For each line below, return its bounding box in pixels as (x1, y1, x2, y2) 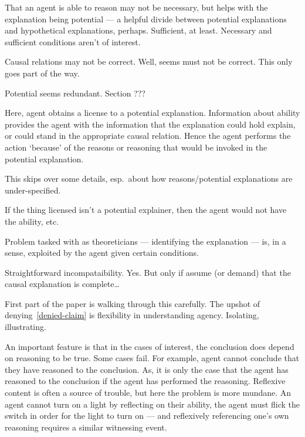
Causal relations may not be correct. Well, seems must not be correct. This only (5, 55, 293, 68)
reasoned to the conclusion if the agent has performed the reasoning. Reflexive (5, 375, 286, 387)
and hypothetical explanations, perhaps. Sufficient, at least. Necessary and (5, 24, 272, 36)
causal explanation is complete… (5, 278, 120, 290)
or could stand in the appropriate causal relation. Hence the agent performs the (5, 129, 291, 142)
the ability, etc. (5, 215, 59, 227)
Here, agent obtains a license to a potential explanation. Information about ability (5, 106, 300, 119)
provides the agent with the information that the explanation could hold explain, (5, 118, 296, 130)
